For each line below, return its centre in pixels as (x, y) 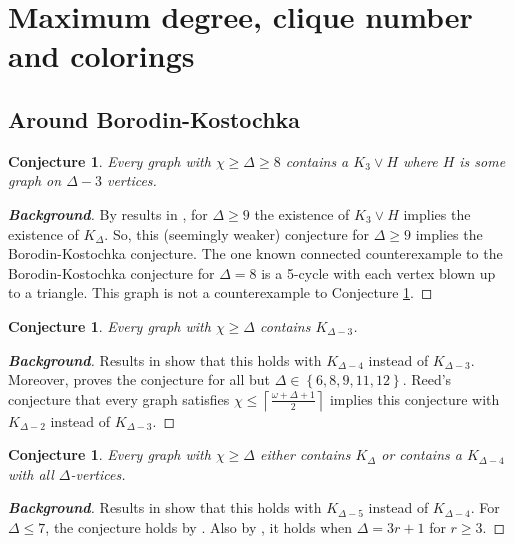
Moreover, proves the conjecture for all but (139, 379)
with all (31, 473)
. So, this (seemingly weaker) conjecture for (237, 233)
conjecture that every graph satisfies (119, 398)
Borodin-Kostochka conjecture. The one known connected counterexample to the (255, 253)
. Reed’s (427, 379)
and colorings (101, 55)
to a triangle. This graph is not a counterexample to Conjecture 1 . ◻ (220, 292)
